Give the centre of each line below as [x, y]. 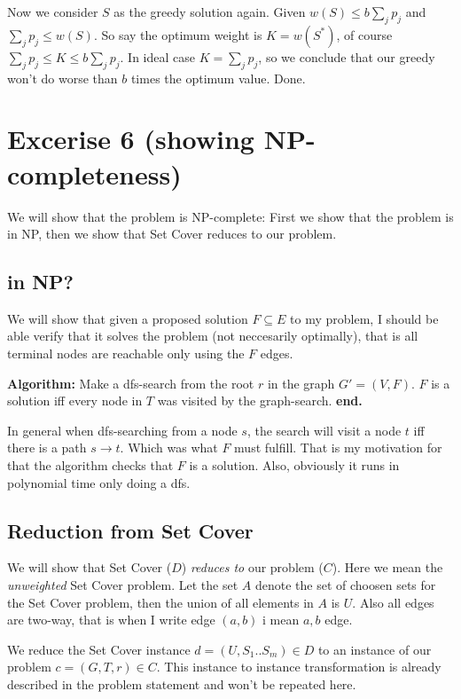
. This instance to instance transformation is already [299, 667]
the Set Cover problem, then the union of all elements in [160, 602]
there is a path [47, 448]
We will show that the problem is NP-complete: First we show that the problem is [230, 216]
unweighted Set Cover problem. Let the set [123, 585]
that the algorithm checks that [90, 465]
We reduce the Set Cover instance [99, 649]
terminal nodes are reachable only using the [126, 353]
